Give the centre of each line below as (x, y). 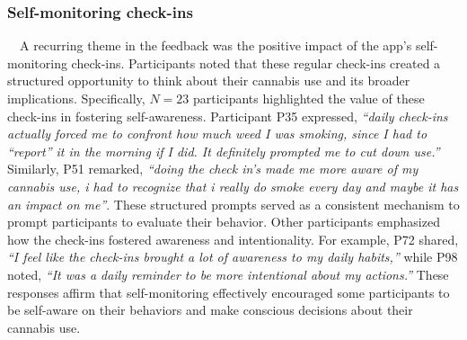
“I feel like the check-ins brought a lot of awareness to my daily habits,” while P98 (233, 257)
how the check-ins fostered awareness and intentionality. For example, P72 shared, (233, 239)
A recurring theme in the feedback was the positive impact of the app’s (216, 45)
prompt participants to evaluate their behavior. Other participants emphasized (224, 222)
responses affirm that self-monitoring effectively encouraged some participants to (229, 292)
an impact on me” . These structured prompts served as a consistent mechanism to (233, 204)
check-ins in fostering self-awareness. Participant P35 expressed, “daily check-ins (228, 116)
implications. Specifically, (76, 98)
